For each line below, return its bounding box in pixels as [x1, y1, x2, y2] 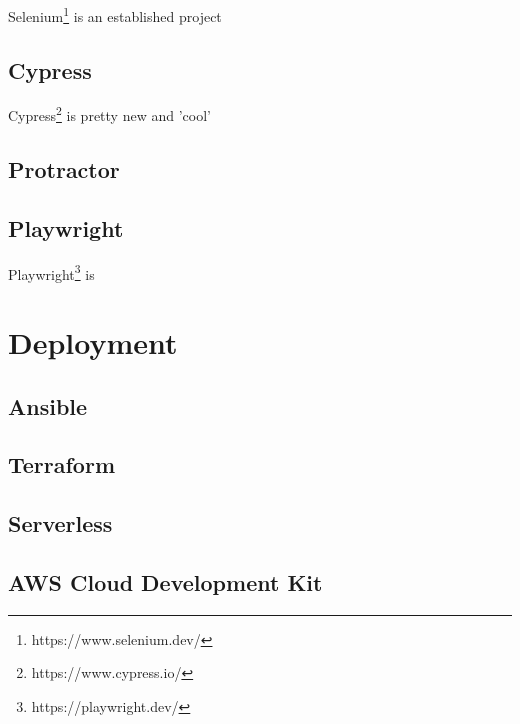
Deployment [8, 322, 178, 363]
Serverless [8, 508, 113, 539]
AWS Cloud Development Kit [8, 567, 323, 598]
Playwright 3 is [8, 260, 95, 284]
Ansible [8, 390, 88, 421]
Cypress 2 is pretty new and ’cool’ [8, 102, 211, 126]
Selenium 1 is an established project [8, 3, 222, 26]
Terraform [8, 449, 116, 480]
